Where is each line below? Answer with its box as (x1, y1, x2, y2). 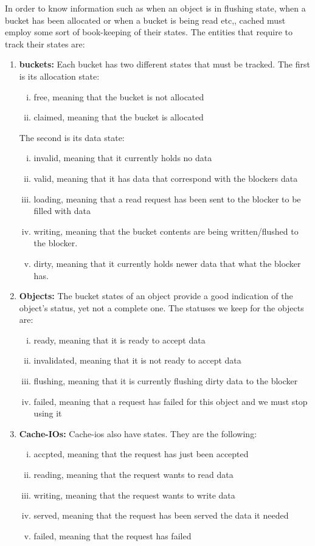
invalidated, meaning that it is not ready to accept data (33, 354, 241, 367)
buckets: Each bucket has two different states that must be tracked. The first (19, 58, 310, 71)
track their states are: (5, 37, 85, 50)
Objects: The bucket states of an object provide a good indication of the (19, 289, 293, 302)
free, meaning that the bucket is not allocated (33, 90, 204, 103)
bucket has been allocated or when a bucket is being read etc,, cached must (5, 13, 286, 26)
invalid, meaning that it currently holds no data (33, 151, 212, 164)
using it (33, 407, 62, 420)
